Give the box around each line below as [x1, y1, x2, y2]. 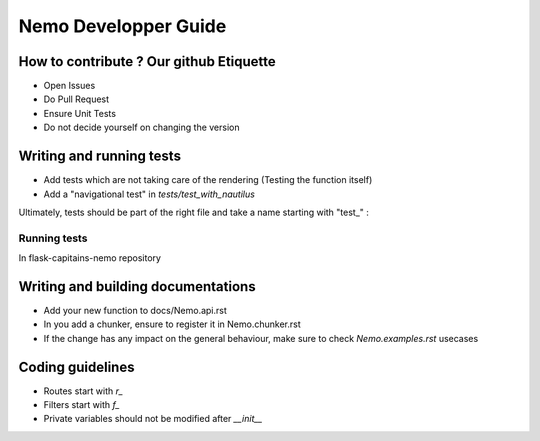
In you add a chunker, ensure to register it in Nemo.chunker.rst [43, 318, 301, 330]
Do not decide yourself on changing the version [43, 121, 240, 134]
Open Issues [43, 80, 96, 92]
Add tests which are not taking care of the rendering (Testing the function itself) [43, 174, 373, 186]
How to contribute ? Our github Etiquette [18, 53, 277, 70]
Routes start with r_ [43, 385, 124, 397]
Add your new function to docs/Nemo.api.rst [43, 304, 227, 316]
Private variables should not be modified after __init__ [43, 413, 263, 425]
